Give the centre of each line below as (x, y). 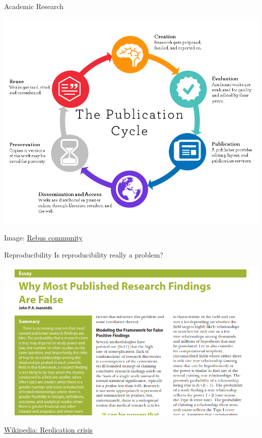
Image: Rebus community (43, 237)
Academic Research (34, 6)
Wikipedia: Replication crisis (48, 429)
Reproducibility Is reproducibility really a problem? (84, 254)
